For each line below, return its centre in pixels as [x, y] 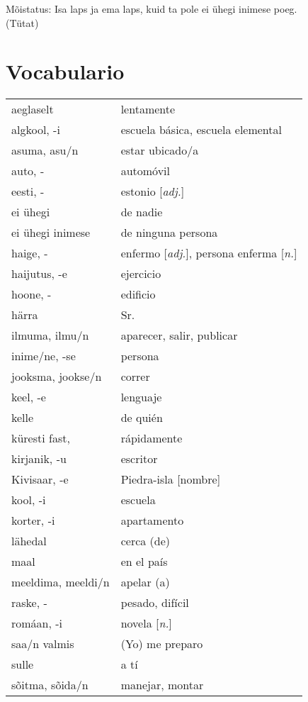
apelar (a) [145, 582]
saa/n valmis [43, 644]
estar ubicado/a [160, 150]
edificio [138, 294]
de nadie [142, 212]
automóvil [146, 171]
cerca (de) [146, 541]
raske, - [29, 603]
